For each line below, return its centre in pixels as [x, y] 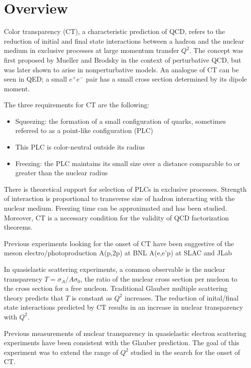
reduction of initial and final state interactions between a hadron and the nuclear [124, 41]
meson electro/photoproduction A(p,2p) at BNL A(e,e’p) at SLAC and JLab [118, 253]
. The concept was [216, 50]
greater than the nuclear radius [62, 173]
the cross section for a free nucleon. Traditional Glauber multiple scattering [116, 288]
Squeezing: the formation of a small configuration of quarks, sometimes [121, 121]
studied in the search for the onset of [185, 352]
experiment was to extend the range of [61, 352]
